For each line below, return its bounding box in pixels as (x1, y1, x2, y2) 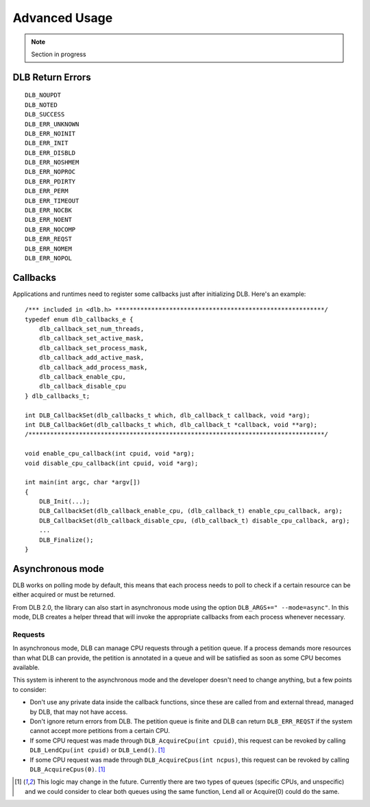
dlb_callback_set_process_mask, (38, 344, 148, 352)
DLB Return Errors (12, 71, 92, 83)
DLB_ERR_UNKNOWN (25, 120, 79, 128)
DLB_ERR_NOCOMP (25, 225, 76, 233)
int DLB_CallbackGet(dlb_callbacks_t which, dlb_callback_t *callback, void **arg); (25, 421, 318, 428)
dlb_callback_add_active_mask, (38, 353, 145, 362)
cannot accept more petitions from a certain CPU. (29, 727, 171, 735)
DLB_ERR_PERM (25, 187, 69, 195)
